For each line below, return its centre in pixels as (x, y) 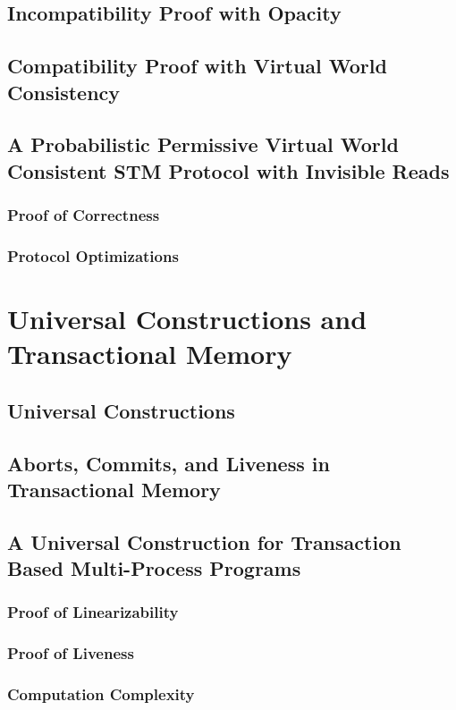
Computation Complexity (101, 694)
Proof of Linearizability (93, 612)
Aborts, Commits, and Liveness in (169, 463)
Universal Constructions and (187, 318)
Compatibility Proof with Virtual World (197, 66)
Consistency (64, 92)
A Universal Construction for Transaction (204, 541)
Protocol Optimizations (93, 255)
